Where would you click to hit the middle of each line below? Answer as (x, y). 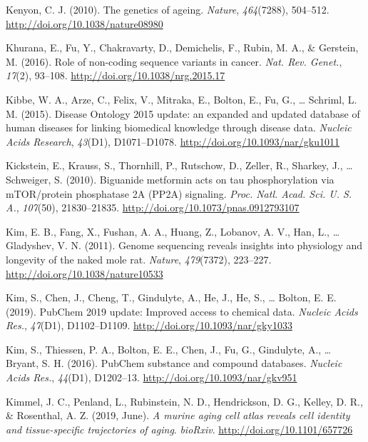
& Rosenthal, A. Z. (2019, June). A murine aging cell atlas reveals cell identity (178, 415)
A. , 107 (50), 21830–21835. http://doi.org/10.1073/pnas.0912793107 (153, 207)
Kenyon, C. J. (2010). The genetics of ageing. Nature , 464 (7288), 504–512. (168, 9)
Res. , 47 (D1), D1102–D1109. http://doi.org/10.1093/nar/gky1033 (149, 325)
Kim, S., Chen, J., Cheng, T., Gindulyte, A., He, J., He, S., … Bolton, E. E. (171, 297)
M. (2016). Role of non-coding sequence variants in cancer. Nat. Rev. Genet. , (174, 61)
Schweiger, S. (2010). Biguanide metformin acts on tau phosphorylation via (170, 179)
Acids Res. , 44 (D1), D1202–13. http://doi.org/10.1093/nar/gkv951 (152, 377)
